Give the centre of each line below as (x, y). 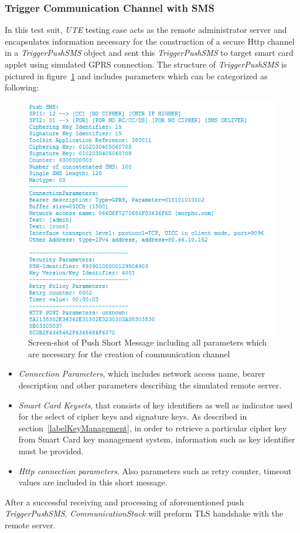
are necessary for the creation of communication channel (129, 353)
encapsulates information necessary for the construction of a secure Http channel (150, 41)
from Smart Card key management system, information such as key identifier (157, 439)
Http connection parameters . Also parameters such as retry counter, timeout (155, 470)
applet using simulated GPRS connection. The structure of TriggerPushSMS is (146, 64)
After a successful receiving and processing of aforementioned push (125, 502)
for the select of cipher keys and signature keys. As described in (133, 416)
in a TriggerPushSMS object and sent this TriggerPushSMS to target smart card (149, 53)
